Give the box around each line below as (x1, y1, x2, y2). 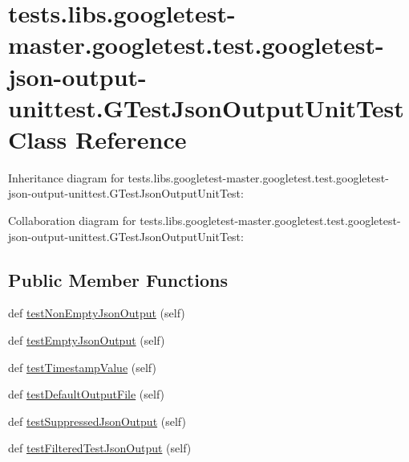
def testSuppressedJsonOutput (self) (8, 412, 186, 429)
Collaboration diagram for (8, 212, 136, 229)
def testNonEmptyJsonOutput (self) (8, 305, 185, 321)
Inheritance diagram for (8, 169, 124, 186)
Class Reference (8, 122, 187, 155)
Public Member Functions (8, 267, 228, 292)
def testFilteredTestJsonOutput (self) (8, 440, 192, 456)
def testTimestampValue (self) (8, 358, 156, 375)
